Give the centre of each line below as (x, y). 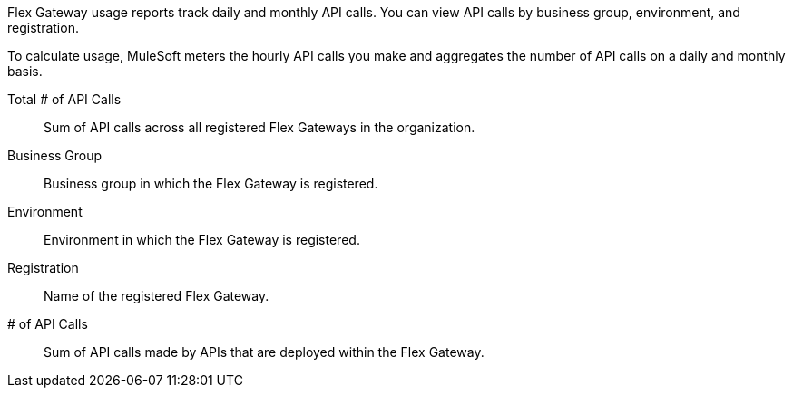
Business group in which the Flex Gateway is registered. (211, 183)
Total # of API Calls (64, 99)
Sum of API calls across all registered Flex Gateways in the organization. (259, 127)
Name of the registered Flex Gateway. (157, 296)
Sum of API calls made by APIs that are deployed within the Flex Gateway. (264, 352)
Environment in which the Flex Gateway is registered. (202, 240)
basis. (25, 71)
